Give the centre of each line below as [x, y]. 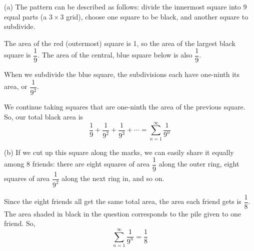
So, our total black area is [44, 117]
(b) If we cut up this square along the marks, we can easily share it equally [119, 152]
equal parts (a [25, 16]
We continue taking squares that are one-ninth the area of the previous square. [125, 107]
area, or [16, 86]
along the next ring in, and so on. [113, 178]
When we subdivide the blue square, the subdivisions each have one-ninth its [122, 74]
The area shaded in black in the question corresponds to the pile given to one [123, 213]
